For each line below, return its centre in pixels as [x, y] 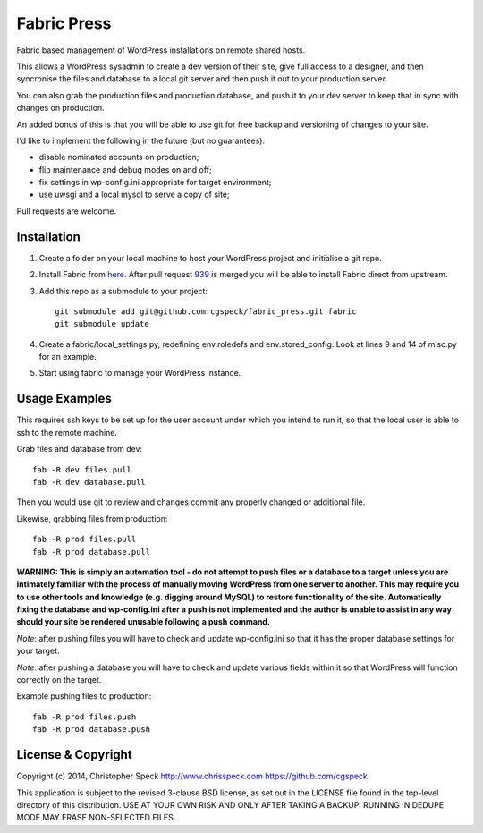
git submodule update [102, 324]
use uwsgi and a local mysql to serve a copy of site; [134, 195]
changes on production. [60, 108]
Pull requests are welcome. [66, 211]
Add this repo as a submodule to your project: [123, 291]
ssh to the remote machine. [67, 432]
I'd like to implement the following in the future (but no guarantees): [141, 140]
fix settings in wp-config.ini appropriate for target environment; [155, 183]
